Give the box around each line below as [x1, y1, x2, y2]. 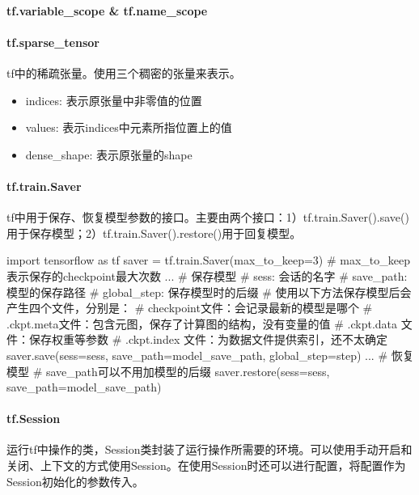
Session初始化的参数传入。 [6, 472, 144, 489]
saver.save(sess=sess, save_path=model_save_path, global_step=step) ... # [6, 346, 388, 363]
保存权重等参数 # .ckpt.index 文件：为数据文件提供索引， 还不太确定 [28, 331, 387, 348]
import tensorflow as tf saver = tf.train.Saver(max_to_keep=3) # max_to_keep [6, 252, 410, 269]
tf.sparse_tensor [6, 33, 99, 50]
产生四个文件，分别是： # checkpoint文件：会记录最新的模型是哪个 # [6, 299, 373, 316]
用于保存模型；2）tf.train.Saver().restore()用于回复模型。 [6, 224, 302, 241]
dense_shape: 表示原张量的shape [25, 146, 193, 163]
